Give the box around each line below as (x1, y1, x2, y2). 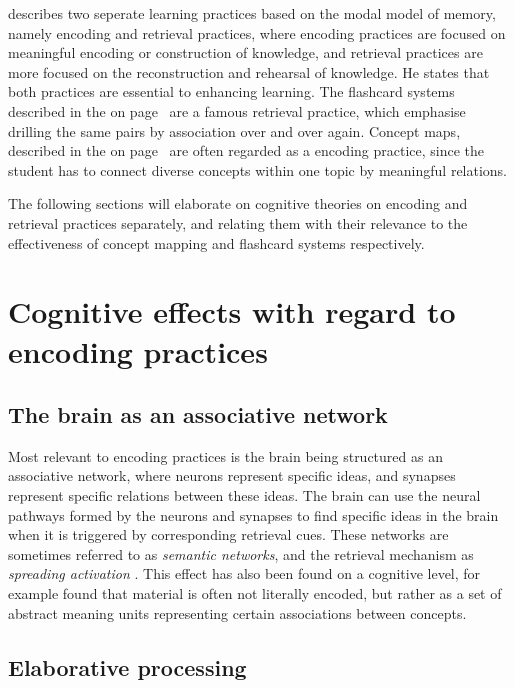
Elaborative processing (8, 651, 247, 682)
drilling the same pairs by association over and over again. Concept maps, (8, 120, 461, 141)
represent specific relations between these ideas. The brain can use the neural (8, 485, 481, 506)
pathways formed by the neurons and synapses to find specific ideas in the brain (8, 504, 499, 525)
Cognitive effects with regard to (8, 291, 456, 332)
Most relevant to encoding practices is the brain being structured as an (8, 445, 443, 466)
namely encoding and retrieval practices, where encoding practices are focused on (8, 22, 506, 43)
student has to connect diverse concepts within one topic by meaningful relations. (8, 159, 508, 180)
